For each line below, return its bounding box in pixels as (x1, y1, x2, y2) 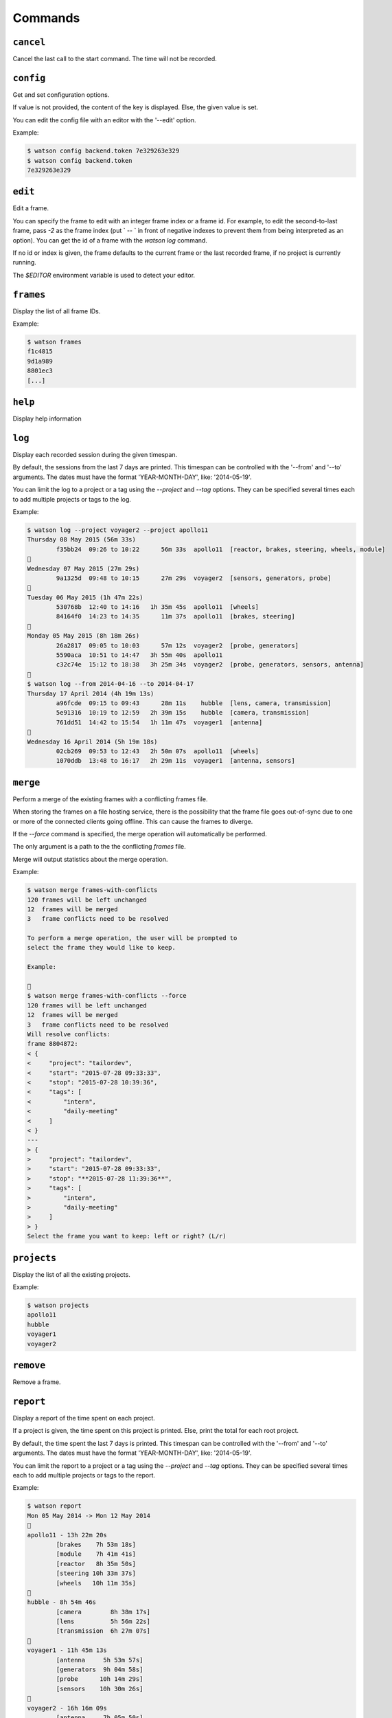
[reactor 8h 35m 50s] (56, 1560, 137, 1568)
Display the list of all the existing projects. (12, 1270, 130, 1278)
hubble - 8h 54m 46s (27, 1598, 96, 1606)
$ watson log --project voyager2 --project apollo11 (27, 526, 209, 534)
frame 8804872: (27, 1040, 78, 1048)
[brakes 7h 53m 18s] (56, 1540, 137, 1548)
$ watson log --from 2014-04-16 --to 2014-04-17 (27, 680, 194, 688)
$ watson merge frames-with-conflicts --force (27, 992, 187, 1000)
